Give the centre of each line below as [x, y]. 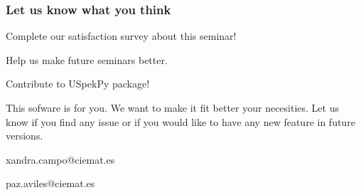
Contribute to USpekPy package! [78, 84]
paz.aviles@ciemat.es [50, 183]
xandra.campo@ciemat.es [60, 159]
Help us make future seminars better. [87, 59]
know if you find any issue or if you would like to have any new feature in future [180, 121]
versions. [25, 136]
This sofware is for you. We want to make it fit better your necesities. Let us [172, 107]
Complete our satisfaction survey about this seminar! [121, 36]
